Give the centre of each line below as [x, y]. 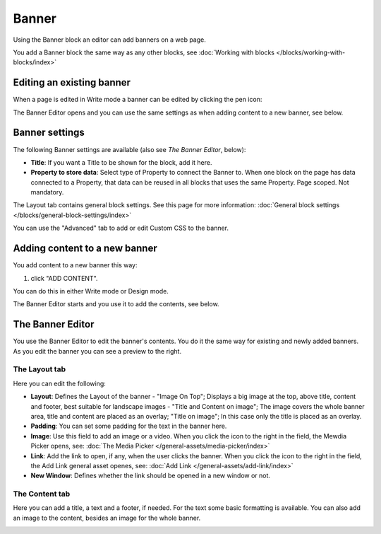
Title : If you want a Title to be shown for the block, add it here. [121, 162]
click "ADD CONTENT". [64, 278]
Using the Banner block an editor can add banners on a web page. [109, 40]
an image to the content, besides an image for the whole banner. [107, 518]
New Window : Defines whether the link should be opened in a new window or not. [151, 476]
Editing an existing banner [72, 82]
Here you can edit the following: [59, 383]
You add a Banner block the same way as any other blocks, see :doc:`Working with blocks [144, 52]
